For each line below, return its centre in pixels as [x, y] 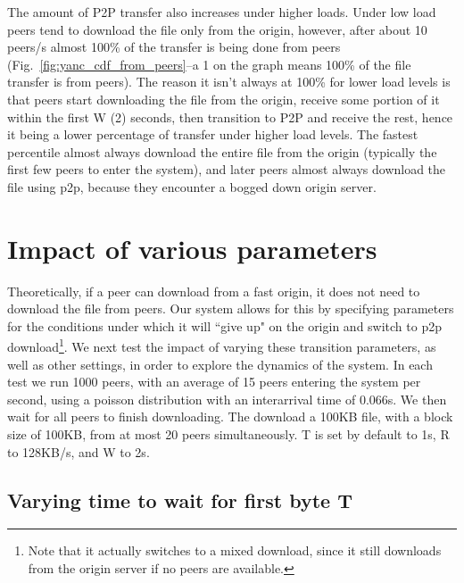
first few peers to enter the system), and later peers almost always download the [227, 169]
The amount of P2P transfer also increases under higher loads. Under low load [222, 12]
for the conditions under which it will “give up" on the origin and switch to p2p [224, 325]
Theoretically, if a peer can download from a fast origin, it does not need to [214, 291]
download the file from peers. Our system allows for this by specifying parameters [231, 308]
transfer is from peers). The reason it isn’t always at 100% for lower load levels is [229, 82]
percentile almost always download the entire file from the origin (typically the [222, 151]
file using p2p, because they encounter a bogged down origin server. [192, 186]
